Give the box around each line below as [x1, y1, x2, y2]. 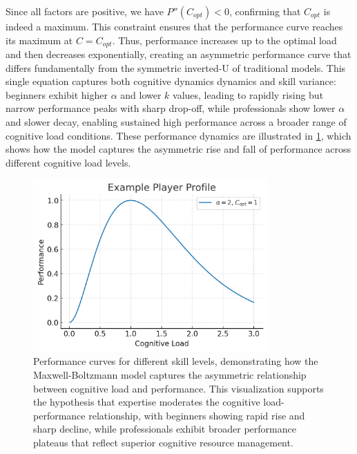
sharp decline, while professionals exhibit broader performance [33, 422, 296, 436]
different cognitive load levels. [6, 155, 131, 169]
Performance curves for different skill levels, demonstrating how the [33, 354, 318, 368]
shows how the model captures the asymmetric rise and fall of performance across [6, 142, 351, 156]
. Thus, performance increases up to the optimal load [112, 32, 337, 47]
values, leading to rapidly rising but [173, 87, 324, 102]
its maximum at [6, 32, 73, 47]
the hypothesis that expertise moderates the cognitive [33, 395, 260, 409]
